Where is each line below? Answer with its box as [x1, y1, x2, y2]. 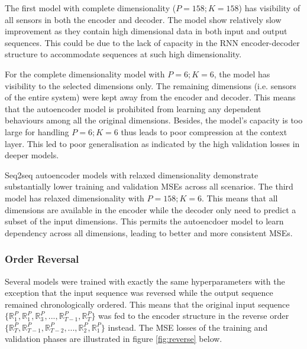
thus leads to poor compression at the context [121, 125, 287, 138]
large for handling [5, 125, 69, 138]
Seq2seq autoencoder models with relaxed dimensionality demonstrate [5, 168, 258, 181]
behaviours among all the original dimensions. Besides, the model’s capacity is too [5, 114, 303, 126]
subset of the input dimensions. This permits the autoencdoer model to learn [5, 215, 284, 227]
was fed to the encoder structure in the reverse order [98, 309, 289, 322]
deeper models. [5, 149, 59, 161]
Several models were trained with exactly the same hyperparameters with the [5, 275, 285, 287]
